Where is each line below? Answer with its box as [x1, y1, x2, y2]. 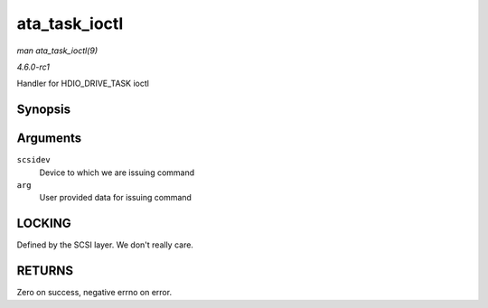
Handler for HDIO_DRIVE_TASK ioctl [16, 78, 149, 89]
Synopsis [16, 102, 71, 117]
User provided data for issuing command [39, 192, 192, 203]
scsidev [16, 154, 52, 165]
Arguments [16, 131, 82, 146]
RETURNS [16, 263, 74, 279]
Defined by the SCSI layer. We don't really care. [16, 239, 194, 250]
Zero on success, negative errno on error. [16, 287, 172, 298]
